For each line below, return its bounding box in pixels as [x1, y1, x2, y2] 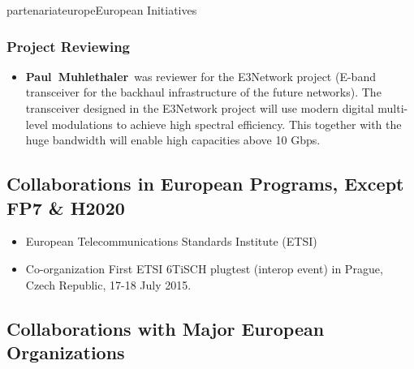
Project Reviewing [6, 36, 131, 56]
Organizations [6, 339, 125, 364]
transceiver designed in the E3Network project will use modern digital [25, 100, 374, 116]
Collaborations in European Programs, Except [6, 171, 404, 196]
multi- [377, 100, 408, 116]
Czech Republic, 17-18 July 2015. [25, 276, 192, 293]
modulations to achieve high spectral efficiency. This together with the [51, 115, 402, 132]
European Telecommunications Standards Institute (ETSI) [25, 233, 317, 250]
